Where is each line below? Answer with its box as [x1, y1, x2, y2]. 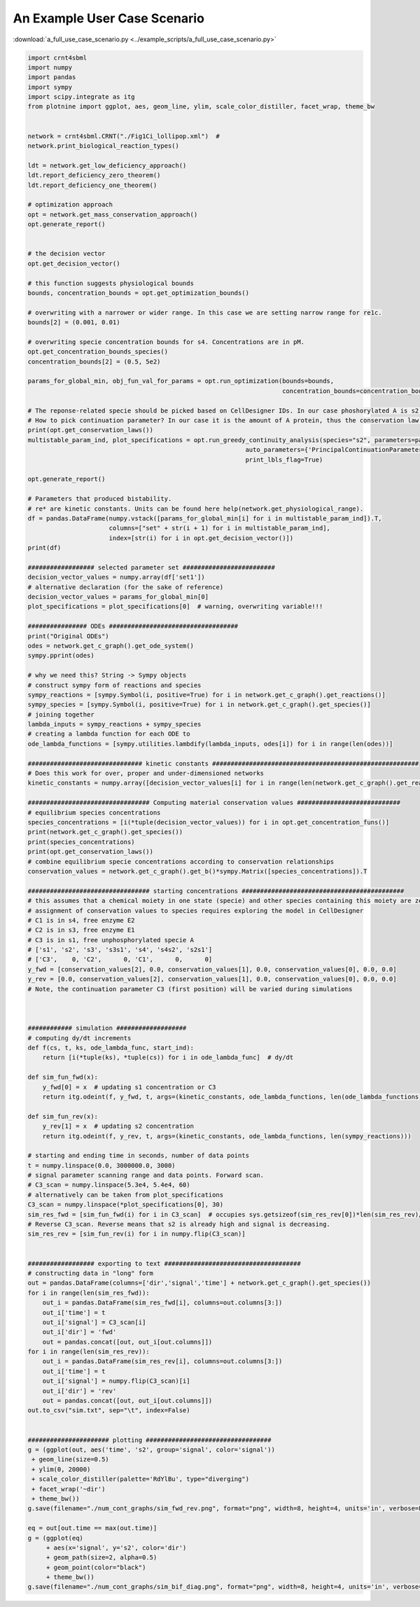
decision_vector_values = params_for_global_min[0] [27, 593, 209, 601]
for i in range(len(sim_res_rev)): [27, 1348, 150, 1356]
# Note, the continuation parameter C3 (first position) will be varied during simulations [27, 985, 353, 993]
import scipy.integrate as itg [27, 93, 136, 101]
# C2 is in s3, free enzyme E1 [27, 926, 136, 934]
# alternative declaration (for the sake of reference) [27, 583, 224, 591]
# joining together [27, 710, 94, 718]
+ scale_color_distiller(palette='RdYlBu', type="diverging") [31, 1475, 250, 1483]
